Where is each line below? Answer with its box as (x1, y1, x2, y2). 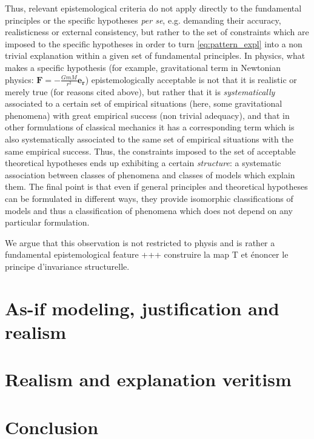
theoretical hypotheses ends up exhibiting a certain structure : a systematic (5, 156, 281, 169)
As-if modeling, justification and (5, 295, 279, 320)
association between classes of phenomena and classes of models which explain (5, 168, 295, 181)
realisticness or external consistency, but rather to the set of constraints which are (5, 25, 309, 38)
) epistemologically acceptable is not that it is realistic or (85, 73, 297, 85)
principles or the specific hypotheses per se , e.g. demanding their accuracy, (5, 13, 281, 26)
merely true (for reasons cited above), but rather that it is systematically (5, 85, 275, 98)
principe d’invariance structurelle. (5, 260, 130, 273)
